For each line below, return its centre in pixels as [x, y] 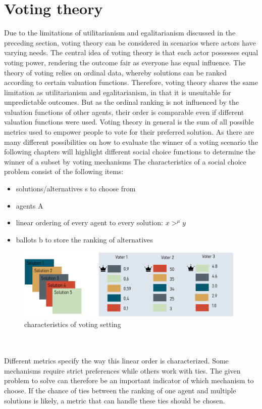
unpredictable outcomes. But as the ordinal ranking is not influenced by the [121, 102]
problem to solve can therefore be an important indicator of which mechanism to [129, 380]
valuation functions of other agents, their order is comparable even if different [124, 112]
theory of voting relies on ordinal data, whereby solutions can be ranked [116, 72]
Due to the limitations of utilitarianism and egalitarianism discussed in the [120, 33]
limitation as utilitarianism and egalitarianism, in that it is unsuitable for [118, 92]
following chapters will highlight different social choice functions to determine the [130, 152]
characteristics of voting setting [73, 324]
